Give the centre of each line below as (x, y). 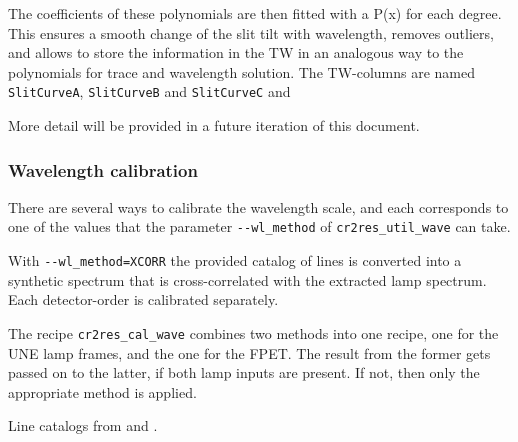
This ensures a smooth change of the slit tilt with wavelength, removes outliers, (251, 32)
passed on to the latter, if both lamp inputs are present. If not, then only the (244, 372)
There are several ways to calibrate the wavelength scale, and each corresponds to (258, 206)
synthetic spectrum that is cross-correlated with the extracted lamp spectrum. (247, 279)
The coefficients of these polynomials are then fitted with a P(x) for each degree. (255, 13)
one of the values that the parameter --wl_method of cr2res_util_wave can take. (259, 226)
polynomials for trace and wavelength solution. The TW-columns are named (242, 71)
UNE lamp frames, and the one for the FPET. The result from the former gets (249, 352)
